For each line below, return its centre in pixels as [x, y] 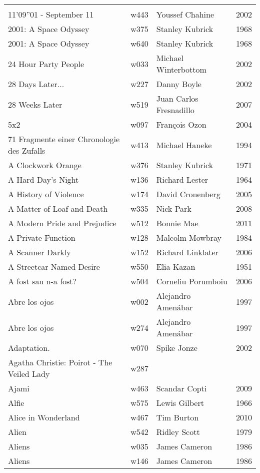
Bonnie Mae [177, 223]
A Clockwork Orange [45, 165]
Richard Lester [182, 179]
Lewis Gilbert [180, 403]
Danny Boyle [179, 84]
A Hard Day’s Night [43, 179]
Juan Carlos [177, 98]
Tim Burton [177, 417]
